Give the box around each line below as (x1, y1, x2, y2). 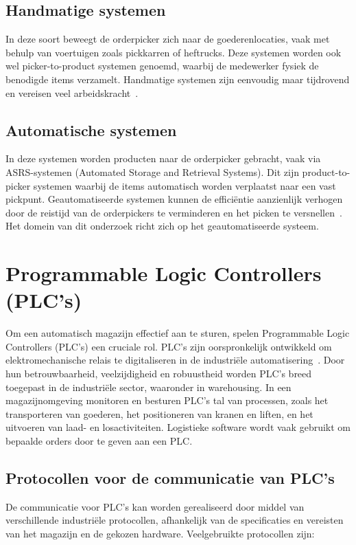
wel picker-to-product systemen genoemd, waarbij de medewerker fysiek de (5, 58, 319, 73)
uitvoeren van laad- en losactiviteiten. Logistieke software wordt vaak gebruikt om (5, 420, 351, 434)
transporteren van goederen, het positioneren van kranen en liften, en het (5, 406, 313, 421)
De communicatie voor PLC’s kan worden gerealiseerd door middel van (5, 499, 305, 513)
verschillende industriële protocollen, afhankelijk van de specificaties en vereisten (5, 513, 344, 527)
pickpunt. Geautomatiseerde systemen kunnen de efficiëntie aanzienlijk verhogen (5, 192, 343, 206)
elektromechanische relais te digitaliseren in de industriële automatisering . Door (5, 353, 345, 367)
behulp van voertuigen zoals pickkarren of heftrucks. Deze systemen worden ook (5, 45, 342, 59)
